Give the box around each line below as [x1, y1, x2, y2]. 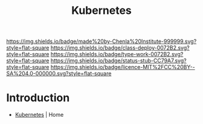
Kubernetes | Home [14, 111, 64, 119]
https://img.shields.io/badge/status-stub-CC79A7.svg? [50, 57, 187, 64]
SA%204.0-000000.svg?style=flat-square [6, 70, 112, 77]
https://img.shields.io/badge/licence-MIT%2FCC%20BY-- [50, 64, 195, 71]
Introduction [6, 91, 70, 105]
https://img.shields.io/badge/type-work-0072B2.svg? [50, 51, 184, 58]
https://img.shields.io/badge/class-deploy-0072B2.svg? [50, 44, 190, 51]
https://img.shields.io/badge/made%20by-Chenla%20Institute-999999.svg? [6, 38, 197, 45]
